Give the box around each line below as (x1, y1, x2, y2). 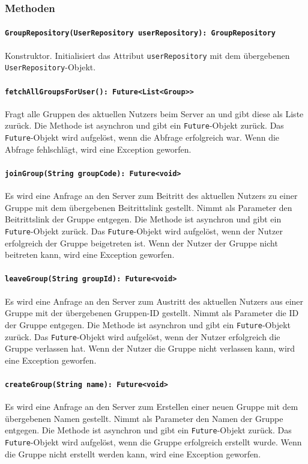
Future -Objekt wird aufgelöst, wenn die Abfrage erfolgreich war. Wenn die (5, 131, 280, 144)
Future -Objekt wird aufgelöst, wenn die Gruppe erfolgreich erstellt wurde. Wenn (5, 436, 302, 448)
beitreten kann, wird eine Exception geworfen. (5, 248, 175, 261)
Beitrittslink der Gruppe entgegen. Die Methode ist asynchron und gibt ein (5, 213, 282, 225)
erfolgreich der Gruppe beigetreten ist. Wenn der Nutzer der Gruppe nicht (5, 236, 278, 249)
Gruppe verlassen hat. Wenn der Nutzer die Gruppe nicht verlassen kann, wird (5, 342, 295, 355)
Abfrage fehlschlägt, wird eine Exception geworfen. (5, 142, 192, 155)
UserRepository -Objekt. (5, 61, 96, 73)
